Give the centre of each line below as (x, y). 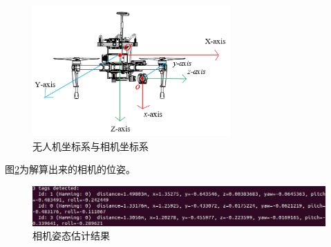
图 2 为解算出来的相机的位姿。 (70, 169)
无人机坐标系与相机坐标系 (91, 146)
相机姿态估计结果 (71, 236)
